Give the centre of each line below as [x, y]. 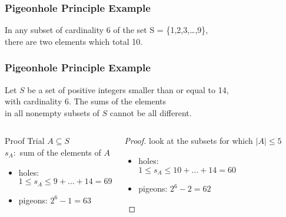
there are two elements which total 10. [74, 41]
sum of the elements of [60, 152]
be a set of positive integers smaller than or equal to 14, [128, 89]
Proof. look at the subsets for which [189, 141]
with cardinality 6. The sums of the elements [86, 101]
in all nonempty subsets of [52, 112]
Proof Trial [25, 141]
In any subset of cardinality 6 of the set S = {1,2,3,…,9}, [107, 30]
